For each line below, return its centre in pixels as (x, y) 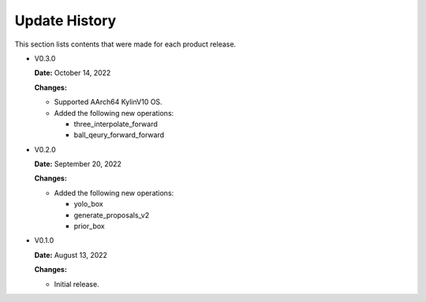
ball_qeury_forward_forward (119, 135)
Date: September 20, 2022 (78, 164)
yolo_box (88, 204)
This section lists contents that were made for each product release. (125, 44)
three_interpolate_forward (116, 124)
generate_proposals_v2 (112, 215)
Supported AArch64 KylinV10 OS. (108, 102)
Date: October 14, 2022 (73, 73)
